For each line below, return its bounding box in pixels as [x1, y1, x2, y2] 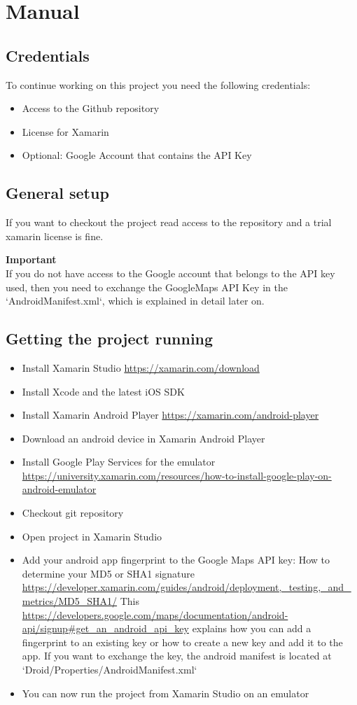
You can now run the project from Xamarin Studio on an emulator [22, 685, 309, 700]
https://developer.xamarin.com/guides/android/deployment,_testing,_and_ [22, 580, 351, 594]
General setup [6, 182, 109, 204]
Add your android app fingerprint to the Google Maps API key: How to [22, 552, 330, 567]
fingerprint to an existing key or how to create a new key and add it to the [22, 634, 343, 649]
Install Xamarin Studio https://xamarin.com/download [22, 360, 260, 375]
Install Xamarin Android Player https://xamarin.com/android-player [22, 407, 319, 422]
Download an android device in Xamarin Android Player [22, 431, 265, 445]
